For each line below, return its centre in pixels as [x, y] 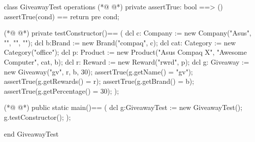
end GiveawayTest [31, 133]
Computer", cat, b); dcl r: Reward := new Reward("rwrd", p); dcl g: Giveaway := [127, 61]
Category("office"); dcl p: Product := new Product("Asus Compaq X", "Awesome [126, 52]
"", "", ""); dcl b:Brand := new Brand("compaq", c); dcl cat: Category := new [120, 42]
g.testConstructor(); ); [37, 117]
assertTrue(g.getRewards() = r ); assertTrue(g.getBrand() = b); [99, 81]
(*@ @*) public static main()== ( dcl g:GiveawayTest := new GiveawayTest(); [123, 107]
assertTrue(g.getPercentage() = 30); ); [62, 90]
